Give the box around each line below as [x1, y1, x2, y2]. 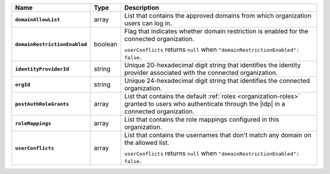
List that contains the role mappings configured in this [124, 116, 279, 124]
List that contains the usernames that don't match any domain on [124, 131, 312, 139]
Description [124, 4, 159, 12]
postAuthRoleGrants [15, 100, 70, 107]
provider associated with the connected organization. [124, 69, 278, 77]
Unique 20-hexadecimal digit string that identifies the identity [124, 61, 301, 69]
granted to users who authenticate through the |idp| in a [124, 100, 285, 108]
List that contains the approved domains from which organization [124, 12, 312, 19]
